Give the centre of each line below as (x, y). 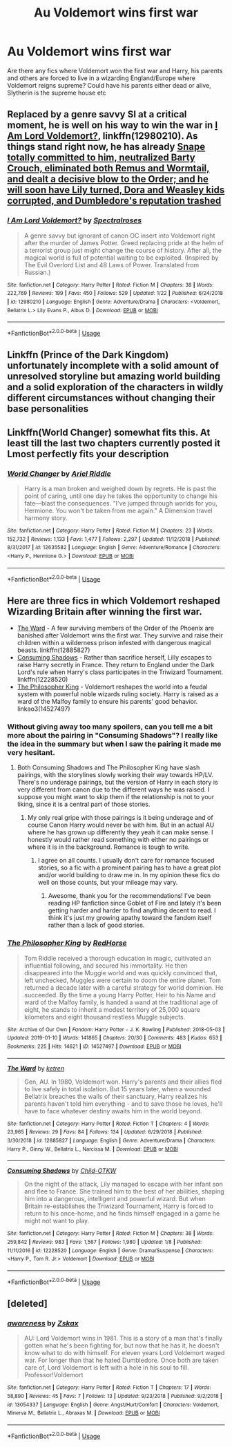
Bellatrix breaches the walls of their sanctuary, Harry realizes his (116, 1096)
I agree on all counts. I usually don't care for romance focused (126, 861)
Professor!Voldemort (54, 1375)
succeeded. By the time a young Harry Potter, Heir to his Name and (120, 995)
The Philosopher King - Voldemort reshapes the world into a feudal (112, 687)
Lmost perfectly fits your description (88, 454)
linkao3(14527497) (43, 709)
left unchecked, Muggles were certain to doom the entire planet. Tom (123, 980)
